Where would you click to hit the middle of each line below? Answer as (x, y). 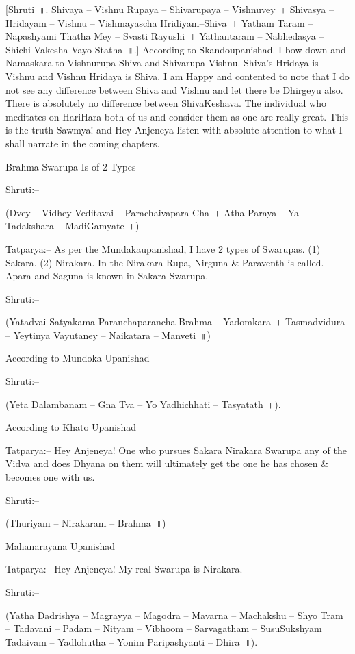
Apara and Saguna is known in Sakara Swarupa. (107, 276)
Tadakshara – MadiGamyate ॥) (73, 226)
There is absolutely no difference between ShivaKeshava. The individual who (166, 103)
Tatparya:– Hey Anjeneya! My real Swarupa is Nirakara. (124, 569)
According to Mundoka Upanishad (78, 358)
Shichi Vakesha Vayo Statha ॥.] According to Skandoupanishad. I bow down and (176, 49)
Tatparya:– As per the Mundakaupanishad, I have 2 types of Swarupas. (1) (163, 248)
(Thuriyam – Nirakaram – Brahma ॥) (86, 523)
